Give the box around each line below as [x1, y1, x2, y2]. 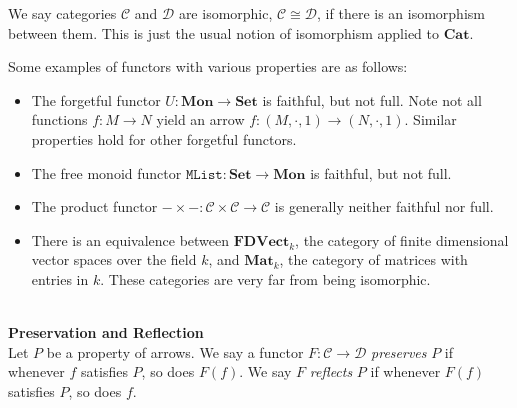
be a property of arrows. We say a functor [46, 341, 304, 362]
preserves [371, 341, 427, 362]
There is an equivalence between [31, 229, 230, 250]
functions [31, 109, 88, 130]
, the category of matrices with [279, 249, 468, 270]
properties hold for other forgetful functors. [31, 128, 297, 149]
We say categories [8, 3, 117, 23]
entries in [31, 268, 89, 289]
